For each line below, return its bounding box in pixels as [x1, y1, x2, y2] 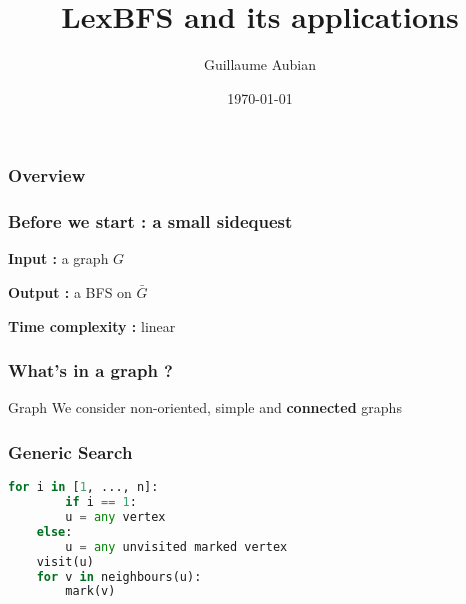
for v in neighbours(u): [36, 569, 202, 584]
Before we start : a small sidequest [8, 209, 293, 234]
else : [36, 524, 73, 539]
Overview [8, 163, 86, 188]
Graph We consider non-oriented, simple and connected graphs [8, 397, 402, 418]
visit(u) [36, 554, 94, 569]
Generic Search [8, 439, 133, 464]
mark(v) [65, 584, 116, 599]
